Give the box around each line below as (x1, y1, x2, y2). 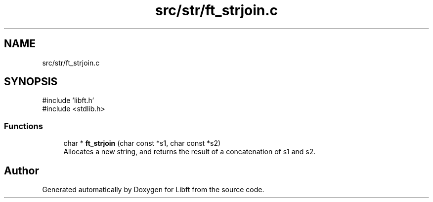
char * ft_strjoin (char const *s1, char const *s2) (63, 139, 221, 148)
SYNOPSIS (4, 75, 58, 88)
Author (4, 164, 39, 177)
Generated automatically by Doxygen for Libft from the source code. (42, 185, 264, 194)
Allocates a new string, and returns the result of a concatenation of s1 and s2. (63, 147, 316, 156)
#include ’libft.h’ (42, 96, 94, 105)
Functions (4, 121, 43, 131)
